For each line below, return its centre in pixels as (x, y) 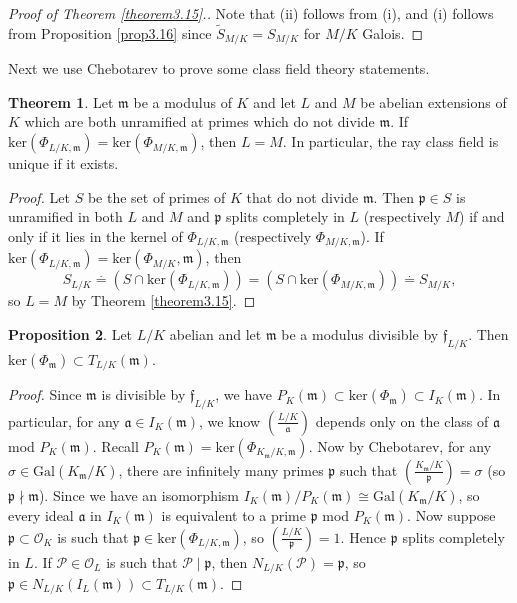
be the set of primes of (156, 196)
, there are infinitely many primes (221, 469)
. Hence (363, 536)
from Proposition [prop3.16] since (110, 32)
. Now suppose (451, 514)
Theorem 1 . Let (61, 101)
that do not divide (302, 196)
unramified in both (65, 216)
